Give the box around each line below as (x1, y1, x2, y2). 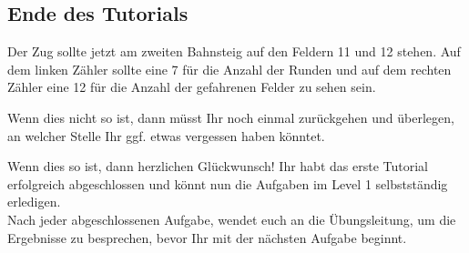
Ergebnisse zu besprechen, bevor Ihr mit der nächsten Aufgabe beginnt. (7, 228, 407, 247)
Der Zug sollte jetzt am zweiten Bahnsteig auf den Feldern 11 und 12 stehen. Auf (7, 42, 461, 61)
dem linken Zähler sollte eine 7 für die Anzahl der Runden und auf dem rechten (7, 59, 452, 78)
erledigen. (7, 192, 61, 211)
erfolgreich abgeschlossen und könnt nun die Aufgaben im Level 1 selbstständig (7, 174, 448, 193)
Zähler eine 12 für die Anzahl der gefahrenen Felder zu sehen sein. (7, 77, 376, 96)
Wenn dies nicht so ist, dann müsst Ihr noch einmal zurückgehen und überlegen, (7, 107, 454, 126)
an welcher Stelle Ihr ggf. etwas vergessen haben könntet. (7, 126, 325, 145)
